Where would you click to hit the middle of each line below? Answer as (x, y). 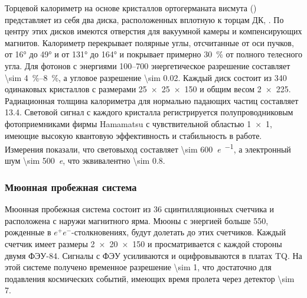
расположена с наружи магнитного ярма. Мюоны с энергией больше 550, (137, 220)
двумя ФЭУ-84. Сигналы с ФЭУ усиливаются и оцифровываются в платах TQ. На (153, 255)
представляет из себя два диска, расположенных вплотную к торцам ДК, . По (144, 19)
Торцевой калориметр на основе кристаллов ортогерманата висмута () (131, 8)
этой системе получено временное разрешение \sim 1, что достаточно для (138, 267)
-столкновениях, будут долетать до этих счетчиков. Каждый (179, 232)
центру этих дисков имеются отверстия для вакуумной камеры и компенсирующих (153, 31)
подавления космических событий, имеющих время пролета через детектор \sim (150, 278)
